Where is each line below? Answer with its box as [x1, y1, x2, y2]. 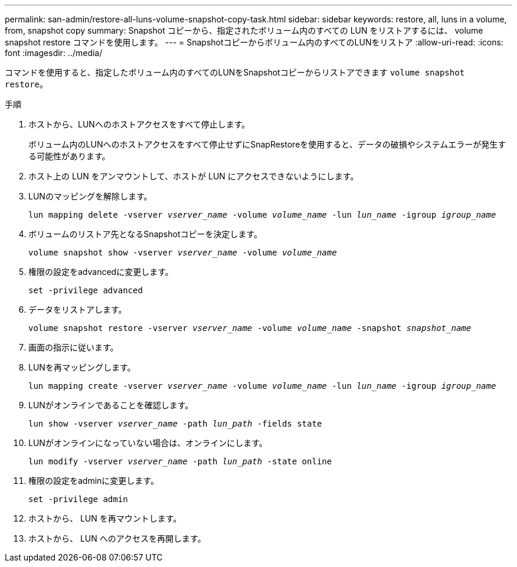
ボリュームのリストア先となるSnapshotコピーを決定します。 [28, 229, 263, 239]
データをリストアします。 [28, 304, 127, 314]
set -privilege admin [28, 494, 128, 504]
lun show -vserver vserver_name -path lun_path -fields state [28, 419, 322, 428]
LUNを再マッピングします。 [28, 362, 136, 372]
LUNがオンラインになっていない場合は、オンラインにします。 [28, 438, 267, 448]
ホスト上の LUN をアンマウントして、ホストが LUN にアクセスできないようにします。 [28, 171, 359, 181]
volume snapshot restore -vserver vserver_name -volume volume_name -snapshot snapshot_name [28, 323, 472, 333]
